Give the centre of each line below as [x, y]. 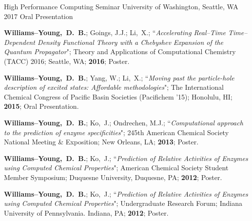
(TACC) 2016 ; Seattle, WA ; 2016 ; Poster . [67, 61]
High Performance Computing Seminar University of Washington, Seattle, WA [121, 6]
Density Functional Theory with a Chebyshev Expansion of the [130, 42]
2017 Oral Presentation [39, 16]
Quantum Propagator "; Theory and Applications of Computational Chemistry [120, 51]
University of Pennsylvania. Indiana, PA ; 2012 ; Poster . [86, 212]
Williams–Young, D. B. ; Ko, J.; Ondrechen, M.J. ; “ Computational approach [124, 122]
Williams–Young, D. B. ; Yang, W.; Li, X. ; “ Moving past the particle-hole [119, 77]
